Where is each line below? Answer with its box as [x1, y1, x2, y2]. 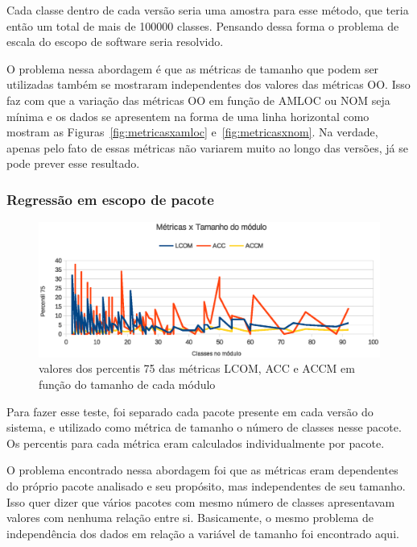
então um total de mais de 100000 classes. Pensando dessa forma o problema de [6, 17, 399, 34]
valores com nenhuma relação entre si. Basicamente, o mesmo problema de [6, 509, 374, 526]
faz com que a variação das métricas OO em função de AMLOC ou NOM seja [6, 91, 390, 108]
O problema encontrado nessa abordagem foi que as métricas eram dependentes [6, 461, 398, 478]
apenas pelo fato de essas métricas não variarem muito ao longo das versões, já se [6, 139, 408, 156]
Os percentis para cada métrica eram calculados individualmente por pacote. [6, 434, 385, 451]
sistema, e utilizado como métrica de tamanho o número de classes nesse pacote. [6, 419, 402, 436]
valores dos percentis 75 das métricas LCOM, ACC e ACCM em [39, 360, 355, 377]
